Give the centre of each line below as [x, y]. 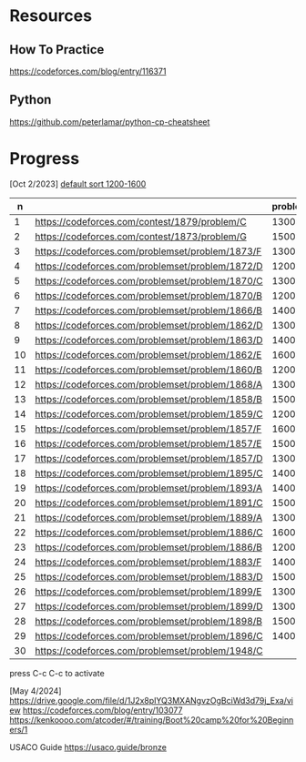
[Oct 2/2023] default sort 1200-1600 [78, 184]
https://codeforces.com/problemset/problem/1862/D [149, 325]
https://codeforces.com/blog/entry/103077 [102, 710]
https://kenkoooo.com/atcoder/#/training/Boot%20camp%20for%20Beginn [152, 719]
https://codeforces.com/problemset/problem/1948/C [149, 650]
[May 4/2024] [36, 691]
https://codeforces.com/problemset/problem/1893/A [148, 488]
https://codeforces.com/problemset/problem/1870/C [149, 280]
